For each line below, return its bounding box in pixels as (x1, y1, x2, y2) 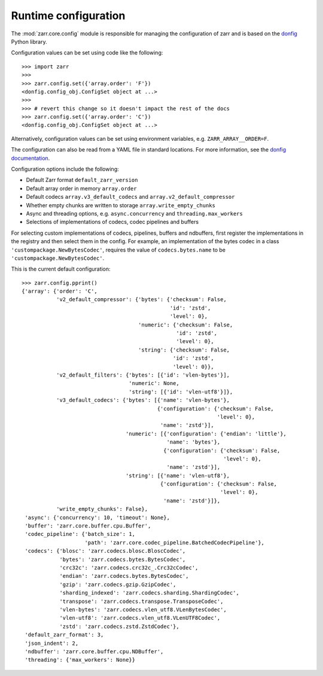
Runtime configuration (11, 9, 126, 22)
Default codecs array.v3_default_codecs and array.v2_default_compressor (26, 193, 235, 201)
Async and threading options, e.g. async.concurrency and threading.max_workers (26, 210, 243, 217)
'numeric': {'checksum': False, (138, 321, 233, 328)
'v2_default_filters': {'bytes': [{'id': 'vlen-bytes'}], (56, 372, 230, 378)
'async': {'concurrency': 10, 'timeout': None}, (25, 514, 170, 521)
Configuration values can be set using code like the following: (11, 49, 163, 56)
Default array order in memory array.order (26, 184, 137, 192)
